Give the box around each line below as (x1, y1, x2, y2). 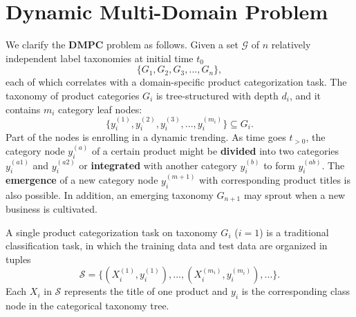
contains (6, 102, 41, 116)
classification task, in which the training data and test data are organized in (6, 238, 328, 253)
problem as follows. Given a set (106, 37, 238, 52)
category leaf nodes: (58, 102, 142, 116)
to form (263, 158, 295, 173)
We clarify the (6, 37, 66, 52)
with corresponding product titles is (199, 173, 350, 187)
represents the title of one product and (64, 284, 228, 298)
